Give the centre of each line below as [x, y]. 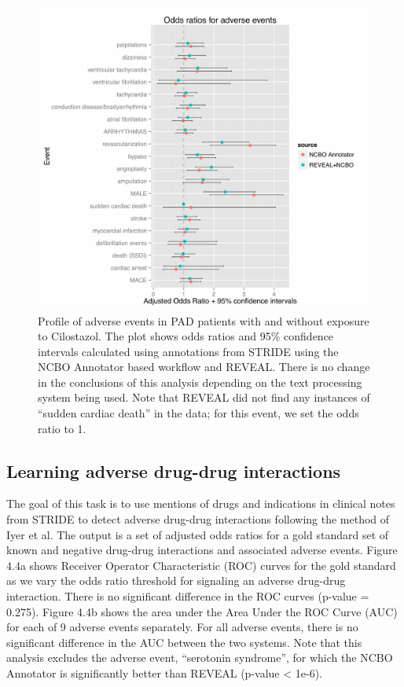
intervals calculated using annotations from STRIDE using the [188, 351]
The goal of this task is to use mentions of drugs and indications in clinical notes [201, 503]
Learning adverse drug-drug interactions [174, 470]
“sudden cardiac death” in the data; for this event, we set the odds [198, 413]
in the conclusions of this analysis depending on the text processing [200, 382]
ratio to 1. [62, 428]
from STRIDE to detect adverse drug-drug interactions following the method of [198, 519]
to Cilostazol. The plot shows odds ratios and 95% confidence [186, 336]
